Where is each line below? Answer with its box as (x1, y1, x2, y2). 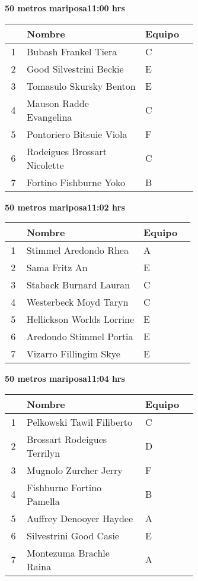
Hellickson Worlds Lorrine (26, 312, 135, 326)
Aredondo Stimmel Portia (26, 329, 133, 344)
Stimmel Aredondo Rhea (26, 243, 129, 257)
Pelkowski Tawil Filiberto (27, 414, 132, 429)
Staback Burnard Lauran (26, 278, 130, 292)
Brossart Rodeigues (27, 432, 107, 446)
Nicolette (27, 158, 64, 172)
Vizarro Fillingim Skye (26, 347, 120, 361)
